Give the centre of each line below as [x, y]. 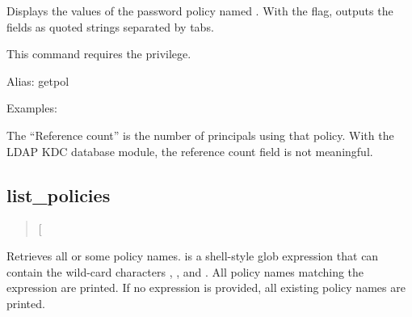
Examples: [32, 108]
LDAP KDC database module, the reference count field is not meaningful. [190, 151]
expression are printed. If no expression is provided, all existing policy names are [206, 287]
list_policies [59, 194]
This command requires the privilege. [99, 54]
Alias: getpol [38, 80]
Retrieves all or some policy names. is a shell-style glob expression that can [193, 255]
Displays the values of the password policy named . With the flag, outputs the [200, 11]
